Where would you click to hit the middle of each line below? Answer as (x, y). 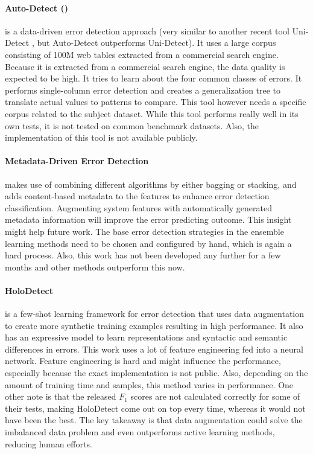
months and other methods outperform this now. (95, 267)
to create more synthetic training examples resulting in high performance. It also (154, 325)
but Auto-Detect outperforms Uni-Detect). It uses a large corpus (156, 43)
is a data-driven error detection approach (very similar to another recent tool (147, 30)
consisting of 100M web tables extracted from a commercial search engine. (142, 54)
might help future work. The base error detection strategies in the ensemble (144, 231)
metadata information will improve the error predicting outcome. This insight (148, 219)
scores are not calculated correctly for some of (215, 396)
